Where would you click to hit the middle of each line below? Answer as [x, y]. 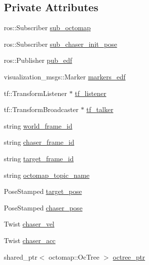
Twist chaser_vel [29, 224]
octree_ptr [129, 256]
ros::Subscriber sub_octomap [47, 28]
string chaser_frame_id [39, 142]
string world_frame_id [38, 125]
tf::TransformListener [35, 93]
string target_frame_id [39, 158]
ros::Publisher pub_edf [38, 60]
